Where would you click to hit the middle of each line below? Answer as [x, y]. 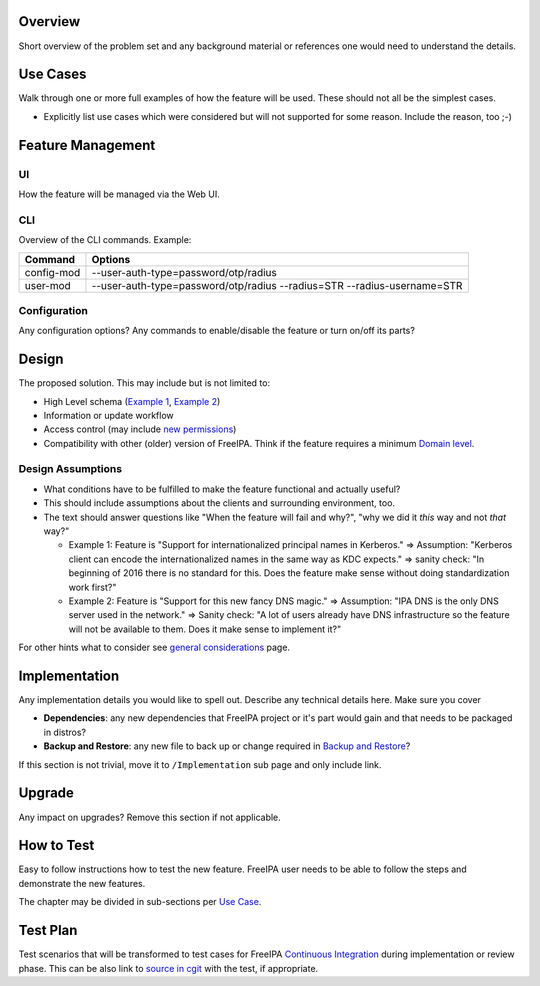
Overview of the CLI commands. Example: [105, 240]
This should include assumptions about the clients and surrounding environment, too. [219, 503]
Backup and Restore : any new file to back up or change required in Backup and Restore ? [227, 746]
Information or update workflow [108, 415]
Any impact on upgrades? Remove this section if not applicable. [150, 817]
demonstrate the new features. [82, 883]
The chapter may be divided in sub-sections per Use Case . [140, 902]
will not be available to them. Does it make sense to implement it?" [205, 629]
